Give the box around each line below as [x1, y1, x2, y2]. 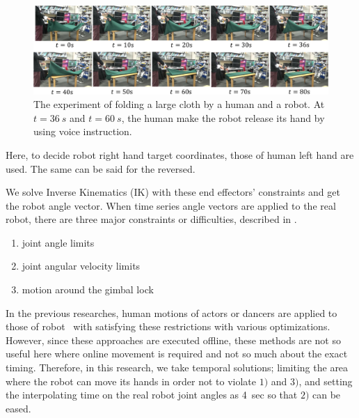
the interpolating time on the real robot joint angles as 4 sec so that [6, 387, 298, 402]
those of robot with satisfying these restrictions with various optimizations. [6, 319, 330, 334]
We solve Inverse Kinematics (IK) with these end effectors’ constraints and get [6, 185, 340, 199]
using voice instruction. [33, 124, 132, 139]
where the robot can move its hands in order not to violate [6, 373, 257, 388]
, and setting [298, 373, 353, 388]
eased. [6, 401, 31, 415]
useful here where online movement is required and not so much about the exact [6, 346, 348, 361]
